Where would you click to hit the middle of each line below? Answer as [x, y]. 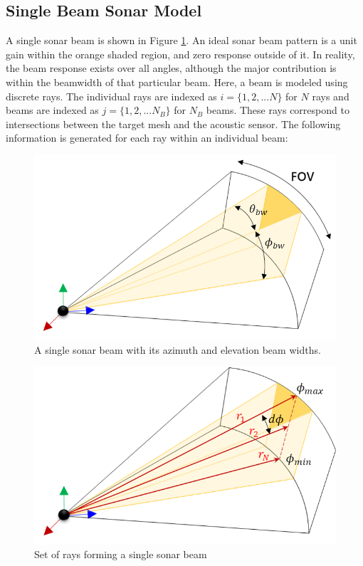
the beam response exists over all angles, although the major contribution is [171, 68]
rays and [331, 96]
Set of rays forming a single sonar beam [121, 554]
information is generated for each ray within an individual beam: [147, 138]
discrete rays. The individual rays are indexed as [111, 96]
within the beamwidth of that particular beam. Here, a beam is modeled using [177, 82]
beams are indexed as [52, 110]
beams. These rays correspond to [278, 110]
